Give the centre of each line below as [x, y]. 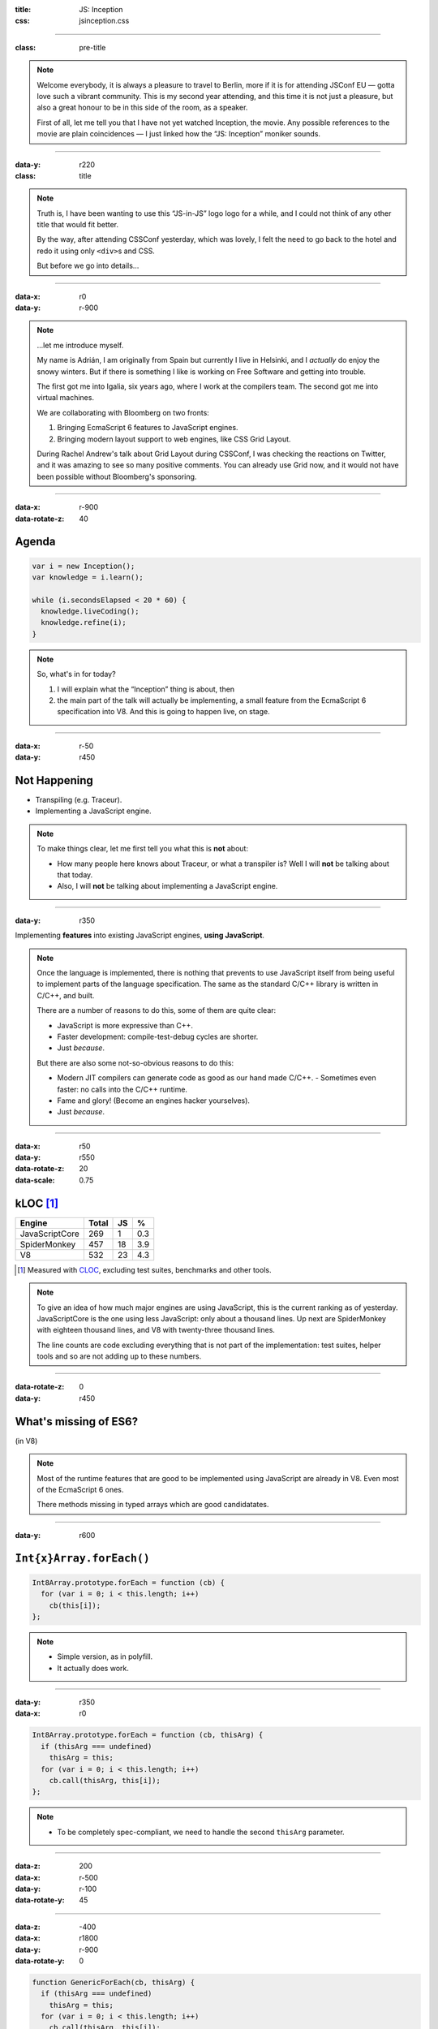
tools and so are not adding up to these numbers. [119, 1356]
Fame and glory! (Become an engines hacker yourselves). [154, 1101]
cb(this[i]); [75, 1605]
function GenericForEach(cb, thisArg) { [113, 1982]
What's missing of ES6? [76, 1422]
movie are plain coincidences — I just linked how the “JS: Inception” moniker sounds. [178, 134]
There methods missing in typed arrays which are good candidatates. [153, 1505]
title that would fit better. [78, 225]
